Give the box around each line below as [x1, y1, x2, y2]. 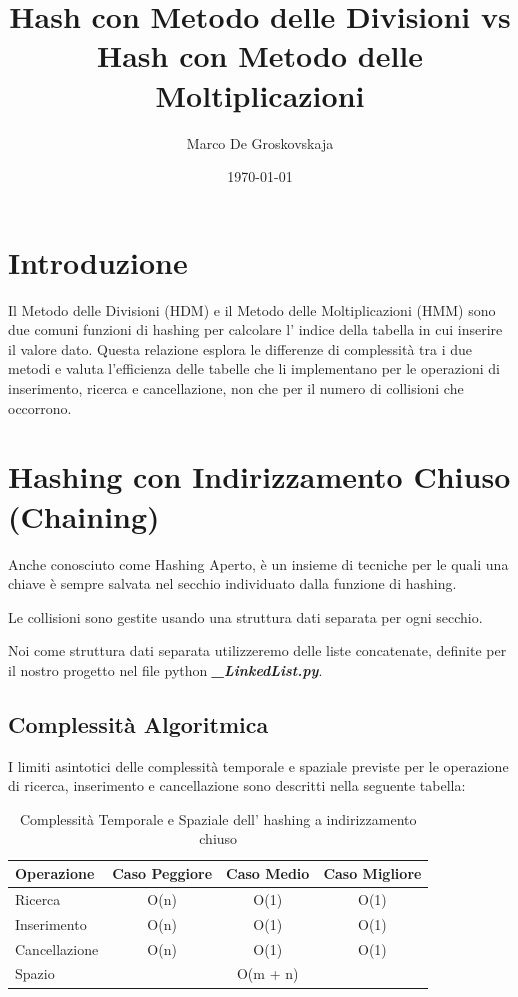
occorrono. [8, 397, 72, 418]
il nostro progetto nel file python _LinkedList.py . [8, 659, 323, 680]
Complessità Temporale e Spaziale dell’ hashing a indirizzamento [19, 808, 417, 829]
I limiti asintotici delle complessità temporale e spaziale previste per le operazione [8, 755, 509, 776]
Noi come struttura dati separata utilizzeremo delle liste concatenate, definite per [8, 640, 507, 661]
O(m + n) [236, 963, 299, 984]
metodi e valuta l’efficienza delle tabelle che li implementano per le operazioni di [8, 358, 500, 379]
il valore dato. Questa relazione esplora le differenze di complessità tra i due [8, 338, 473, 359]
